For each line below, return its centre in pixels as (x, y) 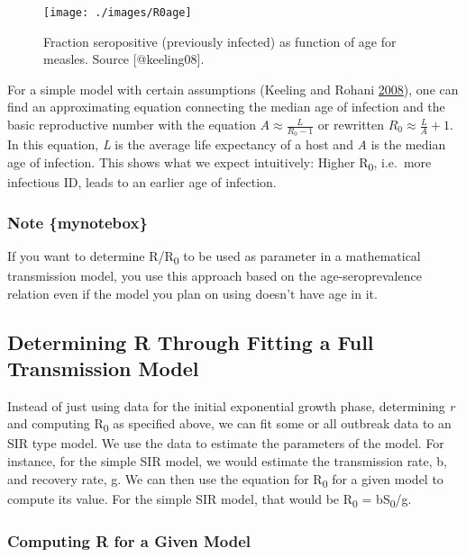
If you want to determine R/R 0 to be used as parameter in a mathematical (214, 256)
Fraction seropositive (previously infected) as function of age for (220, 41)
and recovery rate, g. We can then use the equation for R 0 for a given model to (225, 480)
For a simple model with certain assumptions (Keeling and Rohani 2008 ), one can (233, 89)
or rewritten (351, 125)
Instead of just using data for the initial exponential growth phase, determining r (231, 405)
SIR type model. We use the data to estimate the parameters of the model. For (226, 443)
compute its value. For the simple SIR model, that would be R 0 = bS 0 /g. (210, 499)
